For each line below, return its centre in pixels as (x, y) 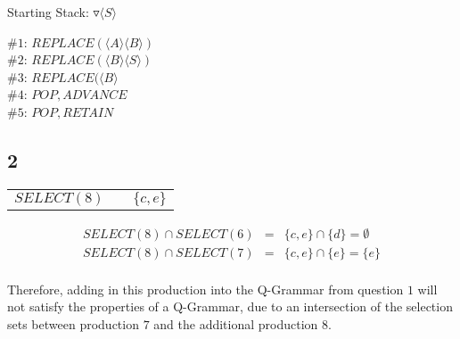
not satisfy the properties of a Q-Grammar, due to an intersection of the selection (230, 306)
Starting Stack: (48, 12)
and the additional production (236, 324)
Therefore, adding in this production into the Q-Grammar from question (205, 289)
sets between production (73, 324)
